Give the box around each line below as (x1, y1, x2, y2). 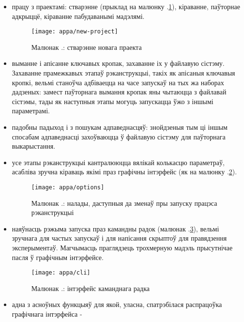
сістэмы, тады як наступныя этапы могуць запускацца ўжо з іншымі (12, 96, 213, 106)
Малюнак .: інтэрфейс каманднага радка (31, 283, 150, 293)
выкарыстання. (12, 141, 56, 151)
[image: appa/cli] (31, 269, 91, 276)
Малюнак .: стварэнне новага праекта (31, 42, 142, 52)
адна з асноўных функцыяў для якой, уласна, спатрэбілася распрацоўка (12, 299, 222, 309)
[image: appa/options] (31, 184, 105, 191)
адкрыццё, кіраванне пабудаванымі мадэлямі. (12, 11, 145, 21)
